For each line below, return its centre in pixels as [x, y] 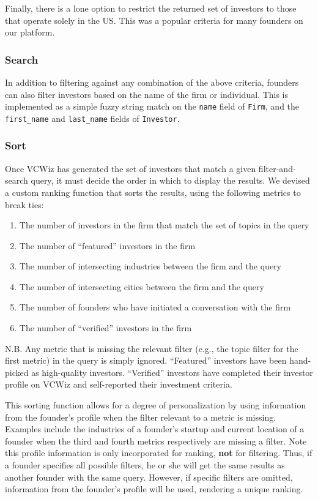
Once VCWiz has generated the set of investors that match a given [131, 168]
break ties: [24, 204]
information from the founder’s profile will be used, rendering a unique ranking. [154, 489]
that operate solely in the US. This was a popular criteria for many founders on [154, 20]
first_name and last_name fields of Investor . [92, 118]
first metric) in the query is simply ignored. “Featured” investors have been [146, 360]
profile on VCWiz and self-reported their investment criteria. [119, 384]
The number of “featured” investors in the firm [107, 245]
